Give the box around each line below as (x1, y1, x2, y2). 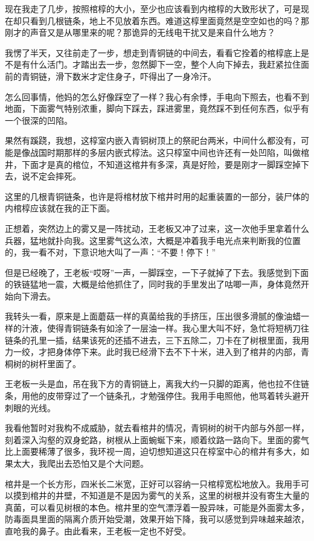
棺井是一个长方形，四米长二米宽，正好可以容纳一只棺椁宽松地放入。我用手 (5, 477, 301, 490)
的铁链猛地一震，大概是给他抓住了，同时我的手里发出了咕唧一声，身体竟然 (5, 278, 301, 290)
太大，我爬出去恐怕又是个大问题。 (13, 457, 149, 469)
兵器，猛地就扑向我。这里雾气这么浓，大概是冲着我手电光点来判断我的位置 (5, 234, 301, 246)
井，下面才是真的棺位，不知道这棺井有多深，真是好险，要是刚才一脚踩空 (5, 158, 292, 170)
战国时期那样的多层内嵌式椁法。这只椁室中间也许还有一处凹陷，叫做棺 (30, 146, 309, 158)
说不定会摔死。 (21, 170, 81, 182)
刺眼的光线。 (5, 401, 56, 414)
